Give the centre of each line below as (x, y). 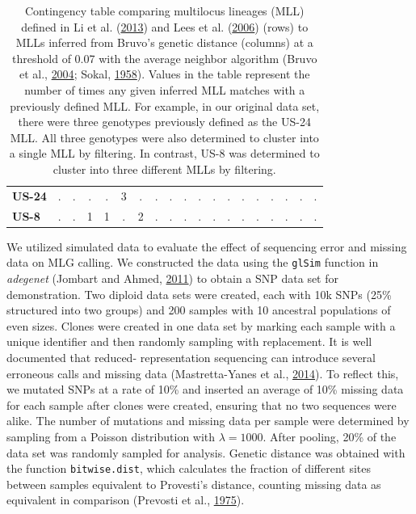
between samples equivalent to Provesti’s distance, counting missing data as (194, 484)
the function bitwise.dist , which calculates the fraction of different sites (189, 468)
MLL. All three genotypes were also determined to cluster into (164, 137)
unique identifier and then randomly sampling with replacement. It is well (189, 341)
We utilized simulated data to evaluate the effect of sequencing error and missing (207, 246)
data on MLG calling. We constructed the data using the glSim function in (193, 262)
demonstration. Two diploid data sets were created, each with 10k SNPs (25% (199, 294)
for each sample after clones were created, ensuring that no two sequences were (202, 404)
